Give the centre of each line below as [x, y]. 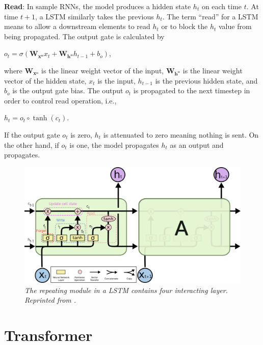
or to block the [185, 26]
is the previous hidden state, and [206, 80]
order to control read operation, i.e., [60, 100]
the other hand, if [32, 144]
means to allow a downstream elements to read [77, 26]
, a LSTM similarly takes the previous [95, 16]
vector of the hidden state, [45, 80]
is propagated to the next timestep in [192, 90]
